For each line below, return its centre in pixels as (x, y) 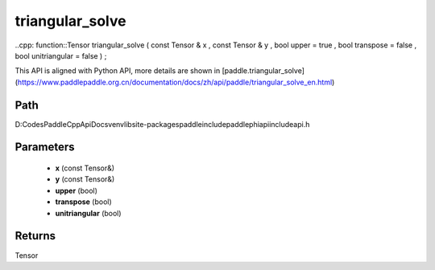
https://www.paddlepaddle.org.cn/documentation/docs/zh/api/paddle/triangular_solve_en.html (175, 82)
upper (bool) (77, 190)
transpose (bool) (83, 202)
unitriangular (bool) (88, 213)
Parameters (45, 147)
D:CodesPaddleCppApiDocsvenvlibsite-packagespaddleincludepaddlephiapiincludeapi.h (162, 124)
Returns (35, 236)
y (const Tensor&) (85, 179)
